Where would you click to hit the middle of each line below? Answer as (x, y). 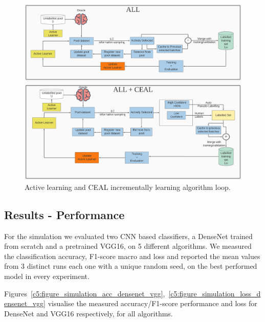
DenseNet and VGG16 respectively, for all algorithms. (89, 313)
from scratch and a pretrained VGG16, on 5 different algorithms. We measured (128, 246)
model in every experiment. (47, 276)
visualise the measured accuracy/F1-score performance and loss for (152, 303)
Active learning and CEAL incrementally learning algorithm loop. (128, 187)
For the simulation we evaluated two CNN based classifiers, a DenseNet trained (128, 236)
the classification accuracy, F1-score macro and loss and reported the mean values (132, 256)
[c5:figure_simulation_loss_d (215, 293)
